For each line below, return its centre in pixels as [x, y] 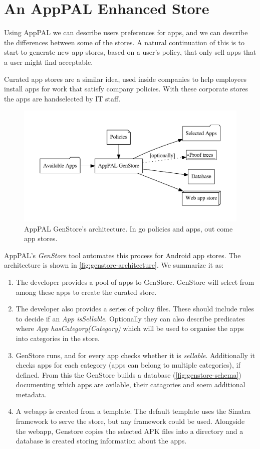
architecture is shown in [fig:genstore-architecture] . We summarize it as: [114, 265]
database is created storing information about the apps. [101, 441]
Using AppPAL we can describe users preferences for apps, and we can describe [126, 32]
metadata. [31, 394]
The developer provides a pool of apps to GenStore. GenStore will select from [135, 282]
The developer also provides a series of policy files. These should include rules [135, 309]
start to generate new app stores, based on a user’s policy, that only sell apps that [130, 52]
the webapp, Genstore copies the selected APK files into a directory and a [129, 431]
